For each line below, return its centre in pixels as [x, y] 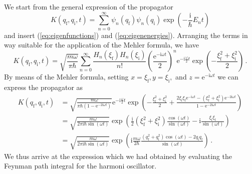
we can [228, 77]
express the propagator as [44, 87]
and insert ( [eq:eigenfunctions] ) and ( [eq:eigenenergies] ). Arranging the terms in [126, 35]
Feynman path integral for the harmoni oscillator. [80, 166]
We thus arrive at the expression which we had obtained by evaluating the [118, 156]
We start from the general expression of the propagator [89, 6]
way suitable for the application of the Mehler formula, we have [102, 45]
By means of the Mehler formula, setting [66, 77]
